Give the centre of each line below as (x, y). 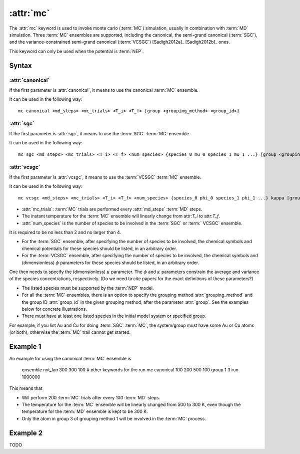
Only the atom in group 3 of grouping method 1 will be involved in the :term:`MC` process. (114, 418)
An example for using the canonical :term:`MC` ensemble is (70, 359)
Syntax (20, 65)
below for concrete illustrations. (54, 309)
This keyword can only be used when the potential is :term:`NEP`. (76, 51)
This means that (26, 388)
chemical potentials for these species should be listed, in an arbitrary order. (99, 249)
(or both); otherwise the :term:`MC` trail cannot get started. (70, 332)
